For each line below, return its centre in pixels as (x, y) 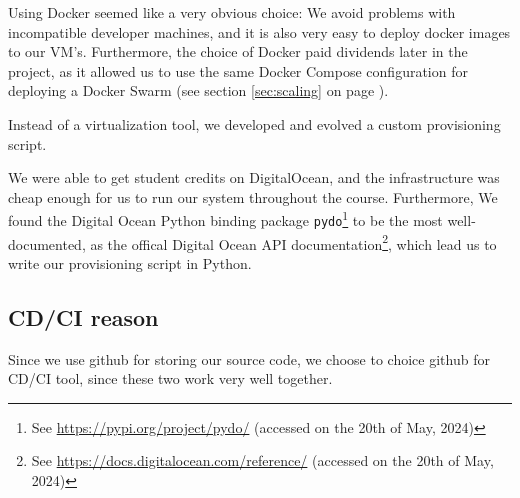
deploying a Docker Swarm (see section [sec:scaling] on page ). (198, 90)
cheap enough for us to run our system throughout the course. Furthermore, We (253, 196)
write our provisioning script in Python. (130, 262)
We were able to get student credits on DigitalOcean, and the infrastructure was (254, 177)
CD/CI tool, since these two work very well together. (170, 378)
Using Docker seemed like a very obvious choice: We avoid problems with (232, 12)
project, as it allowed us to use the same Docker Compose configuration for (238, 70)
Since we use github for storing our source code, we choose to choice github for (249, 358)
